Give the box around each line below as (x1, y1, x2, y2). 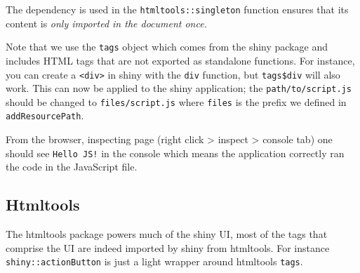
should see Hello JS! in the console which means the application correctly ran (6, 145, 345, 160)
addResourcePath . (6, 108, 84, 123)
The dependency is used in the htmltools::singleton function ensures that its (6, 2, 349, 16)
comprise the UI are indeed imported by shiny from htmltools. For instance (6, 240, 330, 255)
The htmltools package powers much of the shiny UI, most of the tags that (6, 227, 328, 241)
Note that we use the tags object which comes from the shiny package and (6, 39, 328, 54)
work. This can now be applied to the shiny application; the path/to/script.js (6, 81, 352, 95)
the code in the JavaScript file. (6, 159, 138, 174)
